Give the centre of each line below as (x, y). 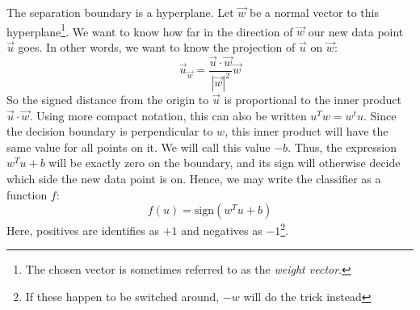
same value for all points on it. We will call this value (139, 147)
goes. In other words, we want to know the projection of (157, 46)
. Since (380, 115)
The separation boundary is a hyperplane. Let (120, 12)
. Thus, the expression (342, 147)
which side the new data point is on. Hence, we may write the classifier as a (194, 179)
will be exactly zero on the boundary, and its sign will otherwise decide (225, 163)
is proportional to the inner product (313, 100)
